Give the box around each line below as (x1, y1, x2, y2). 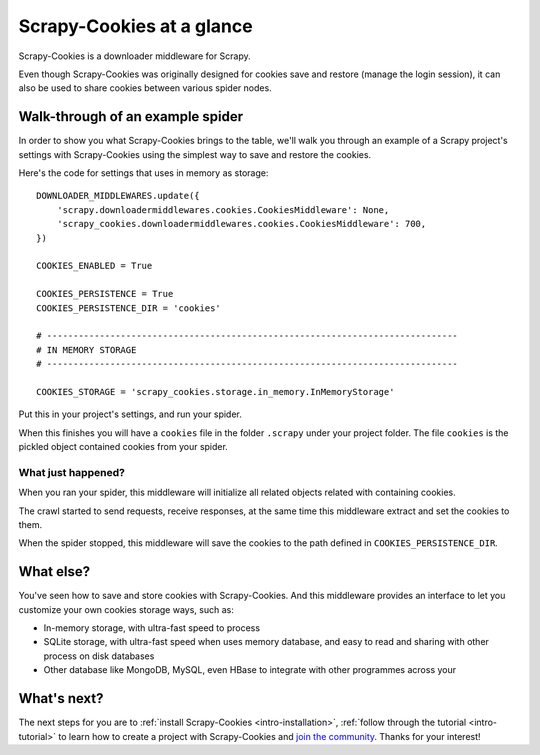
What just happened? (18, 465, 125, 479)
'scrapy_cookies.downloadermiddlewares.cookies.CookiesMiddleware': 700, (56, 218, 427, 230)
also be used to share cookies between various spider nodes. (18, 82, 272, 94)
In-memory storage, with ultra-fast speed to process (43, 622, 260, 634)
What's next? (18, 690, 104, 707)
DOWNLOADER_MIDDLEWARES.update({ (36, 190, 200, 202)
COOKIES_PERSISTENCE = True (36, 288, 174, 300)
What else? (18, 563, 90, 580)
